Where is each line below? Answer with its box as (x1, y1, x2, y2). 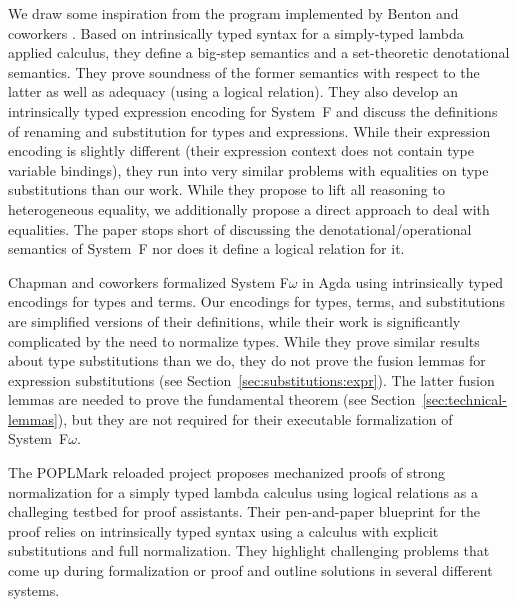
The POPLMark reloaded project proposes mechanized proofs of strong (8, 462, 446, 483)
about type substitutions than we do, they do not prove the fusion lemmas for (8, 350, 486, 371)
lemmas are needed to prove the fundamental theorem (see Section (8, 389, 416, 410)
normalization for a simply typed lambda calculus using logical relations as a (8, 481, 478, 502)
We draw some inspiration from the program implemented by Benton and (8, 3, 459, 23)
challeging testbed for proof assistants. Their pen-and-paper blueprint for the (8, 501, 481, 522)
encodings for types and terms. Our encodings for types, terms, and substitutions (8, 291, 506, 312)
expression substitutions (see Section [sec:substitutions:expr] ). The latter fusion (8, 369, 495, 390)
